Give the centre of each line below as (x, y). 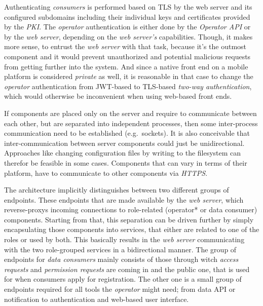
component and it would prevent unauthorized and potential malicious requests (127, 56)
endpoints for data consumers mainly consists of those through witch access (121, 259)
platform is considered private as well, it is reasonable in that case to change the (129, 76)
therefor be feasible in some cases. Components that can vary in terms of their (126, 162)
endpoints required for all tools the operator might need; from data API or (120, 289)
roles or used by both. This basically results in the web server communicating (124, 239)
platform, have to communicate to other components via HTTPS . (106, 173)
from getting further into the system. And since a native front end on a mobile (126, 66)
